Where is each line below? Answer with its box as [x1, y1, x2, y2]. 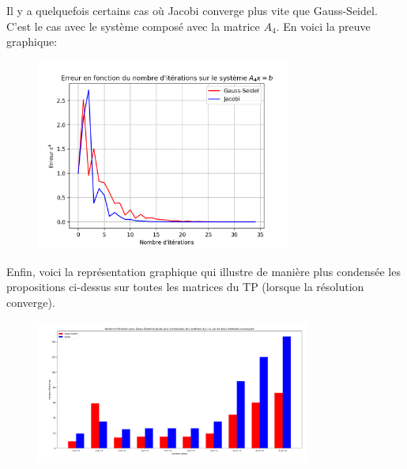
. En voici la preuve [276, 17, 371, 34]
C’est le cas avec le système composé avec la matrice [6, 17, 260, 34]
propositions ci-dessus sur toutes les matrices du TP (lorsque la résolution [6, 278, 364, 295]
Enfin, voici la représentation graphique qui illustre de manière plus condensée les [6, 263, 401, 279]
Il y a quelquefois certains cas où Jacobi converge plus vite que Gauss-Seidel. [6, 2, 378, 18]
